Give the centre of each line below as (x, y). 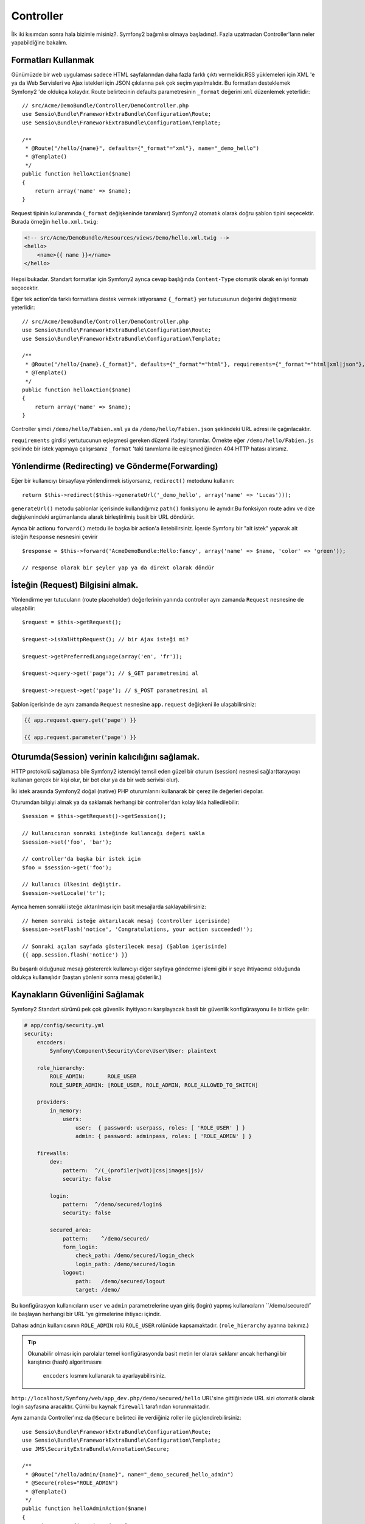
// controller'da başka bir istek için (82, 859)
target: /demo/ (98, 1290)
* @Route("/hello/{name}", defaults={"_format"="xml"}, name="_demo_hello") (142, 148)
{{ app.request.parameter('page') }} (80, 737)
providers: (53, 1102)
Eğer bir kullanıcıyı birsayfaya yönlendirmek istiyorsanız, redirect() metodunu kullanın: (123, 481)
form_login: (80, 1247)
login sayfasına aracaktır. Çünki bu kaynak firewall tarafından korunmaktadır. (111, 1407)
